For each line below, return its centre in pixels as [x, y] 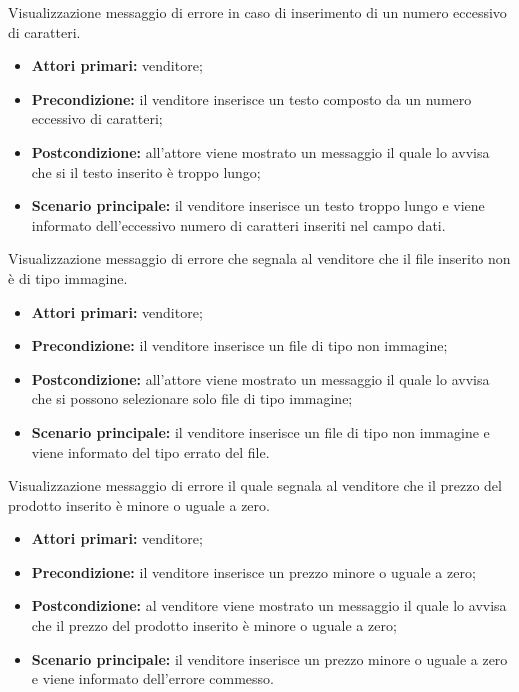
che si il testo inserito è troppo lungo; [146, 171]
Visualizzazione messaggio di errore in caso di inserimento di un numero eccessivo [257, 12]
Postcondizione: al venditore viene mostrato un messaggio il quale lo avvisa [269, 605]
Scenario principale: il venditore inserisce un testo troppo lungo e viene [258, 205]
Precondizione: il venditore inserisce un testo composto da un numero [251, 98]
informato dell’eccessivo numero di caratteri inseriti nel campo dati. [238, 224]
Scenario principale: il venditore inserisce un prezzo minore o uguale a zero [269, 658]
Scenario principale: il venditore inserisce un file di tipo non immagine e [260, 431]
